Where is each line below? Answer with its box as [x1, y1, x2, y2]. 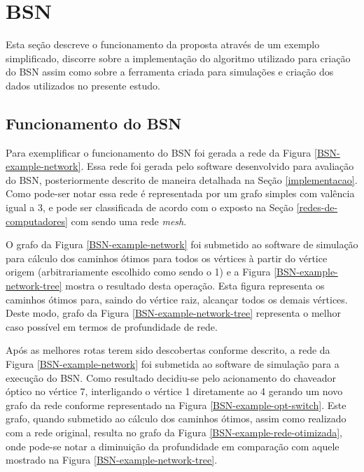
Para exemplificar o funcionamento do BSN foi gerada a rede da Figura [6, 145, 311, 159]
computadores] [6, 213, 68, 228]
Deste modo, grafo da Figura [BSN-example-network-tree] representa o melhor [6, 306, 341, 320]
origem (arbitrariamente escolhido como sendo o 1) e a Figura [6, 264, 271, 279]
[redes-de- [296, 200, 338, 215]
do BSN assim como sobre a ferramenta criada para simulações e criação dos [6, 64, 334, 79]
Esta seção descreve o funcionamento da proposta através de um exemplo [6, 37, 320, 52]
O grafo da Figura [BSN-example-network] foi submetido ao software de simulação [6, 237, 358, 252]
